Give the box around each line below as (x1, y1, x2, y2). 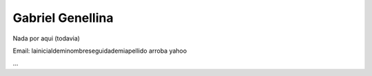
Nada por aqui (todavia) (12, 34, 81, 42)
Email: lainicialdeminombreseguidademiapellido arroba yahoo (12, 47, 187, 55)
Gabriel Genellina (12, 10, 114, 25)
